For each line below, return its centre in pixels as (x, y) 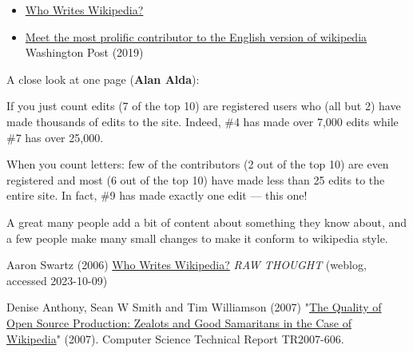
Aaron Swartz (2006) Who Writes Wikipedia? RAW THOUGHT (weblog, (187, 265)
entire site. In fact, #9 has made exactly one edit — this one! (157, 195)
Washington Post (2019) (84, 52)
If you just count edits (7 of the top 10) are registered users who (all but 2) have (204, 106)
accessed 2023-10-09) (57, 280)
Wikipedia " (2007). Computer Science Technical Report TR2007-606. (175, 338)
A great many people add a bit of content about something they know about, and (207, 222)
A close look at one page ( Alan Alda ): (103, 79)
